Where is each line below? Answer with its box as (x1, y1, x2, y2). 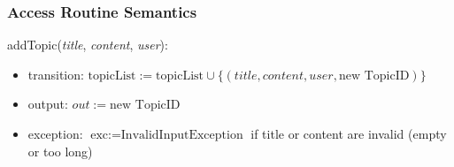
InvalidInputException (120, 129, 243, 141)
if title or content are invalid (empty (250, 125, 447, 142)
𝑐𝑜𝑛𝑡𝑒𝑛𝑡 (262, 69, 304, 82)
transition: (27, 65, 84, 83)
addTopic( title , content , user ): (7, 35, 168, 54)
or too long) (27, 141, 93, 160)
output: (27, 95, 68, 113)
